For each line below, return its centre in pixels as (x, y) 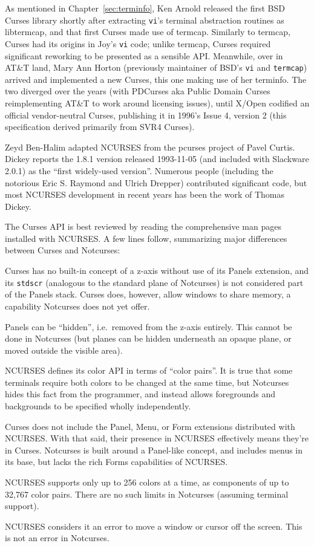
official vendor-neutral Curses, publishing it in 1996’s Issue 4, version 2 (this (146, 115)
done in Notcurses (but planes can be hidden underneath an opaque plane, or (148, 338)
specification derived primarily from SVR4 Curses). (100, 127)
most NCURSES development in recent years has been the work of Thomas (145, 194)
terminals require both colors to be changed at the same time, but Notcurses (147, 382)
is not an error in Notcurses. (57, 538)
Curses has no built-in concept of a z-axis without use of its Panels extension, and (157, 271)
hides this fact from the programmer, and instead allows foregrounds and (140, 394)
